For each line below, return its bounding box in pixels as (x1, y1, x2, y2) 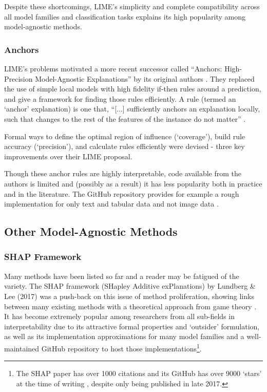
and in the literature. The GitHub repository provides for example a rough (4, 188, 239, 199)
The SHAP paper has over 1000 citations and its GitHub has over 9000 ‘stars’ (16, 368, 262, 379)
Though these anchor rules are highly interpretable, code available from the (4, 168, 242, 179)
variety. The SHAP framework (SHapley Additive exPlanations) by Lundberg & (4, 281, 256, 291)
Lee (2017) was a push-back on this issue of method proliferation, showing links (4, 290, 254, 301)
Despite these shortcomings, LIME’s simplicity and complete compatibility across (4, 1, 260, 11)
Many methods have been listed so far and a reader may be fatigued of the (4, 270, 239, 281)
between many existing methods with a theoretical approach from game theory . (4, 301, 257, 311)
